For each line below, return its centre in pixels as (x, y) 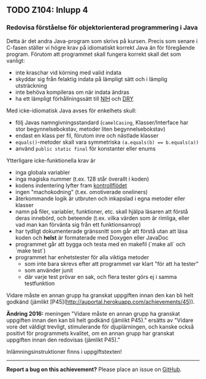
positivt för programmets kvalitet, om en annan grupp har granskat (90, 333)
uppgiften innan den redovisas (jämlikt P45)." (63, 340)
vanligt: (16, 60)
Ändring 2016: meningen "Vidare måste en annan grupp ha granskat (93, 313)
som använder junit (49, 270)
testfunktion (40, 283)
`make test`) (30, 251)
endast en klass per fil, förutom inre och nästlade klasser (87, 135)
